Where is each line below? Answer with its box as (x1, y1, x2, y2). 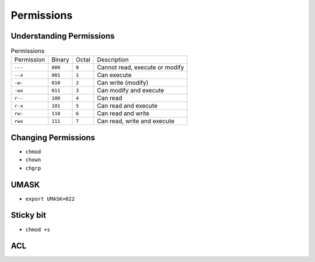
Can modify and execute (97, 87, 164, 95)
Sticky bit (10, 211, 47, 220)
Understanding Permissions (10, 31, 115, 41)
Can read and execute (97, 102, 157, 110)
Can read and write (97, 109, 150, 118)
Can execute (97, 71, 132, 79)
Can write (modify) (97, 79, 149, 87)
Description (97, 56, 129, 64)
